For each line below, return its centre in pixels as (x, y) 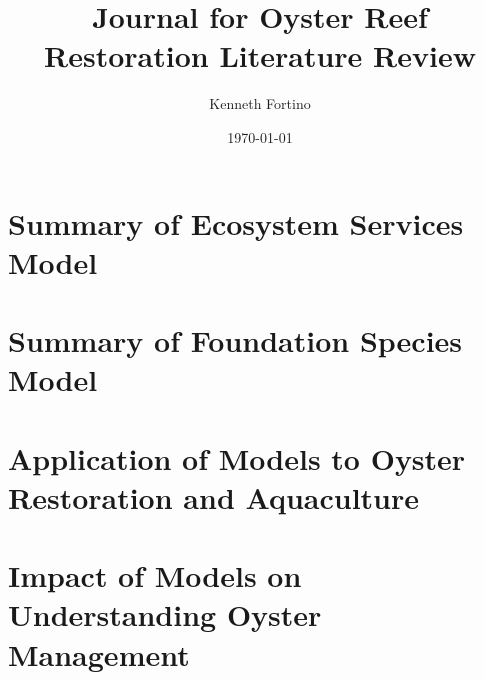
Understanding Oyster (165, 614)
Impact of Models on (155, 575)
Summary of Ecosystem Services (236, 222)
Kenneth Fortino (260, 103)
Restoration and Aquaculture (214, 496)
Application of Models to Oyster (237, 457)
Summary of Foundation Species (235, 340)
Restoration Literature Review (260, 55)
